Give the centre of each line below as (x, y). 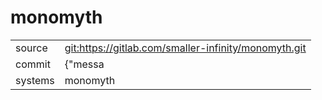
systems (35, 80)
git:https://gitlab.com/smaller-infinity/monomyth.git (185, 48)
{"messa (84, 64)
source (31, 48)
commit (33, 64)
